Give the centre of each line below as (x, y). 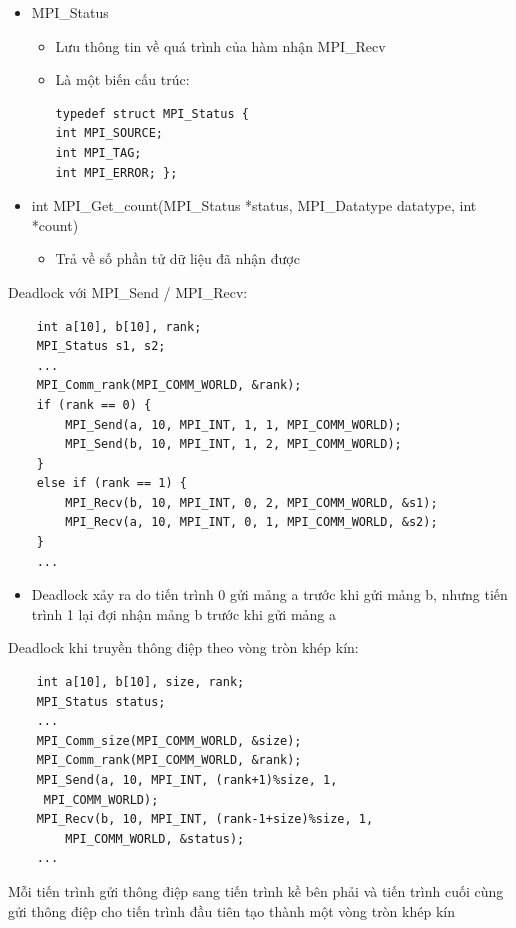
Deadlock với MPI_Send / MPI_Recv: (128, 291)
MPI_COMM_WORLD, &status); (155, 838)
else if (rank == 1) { (111, 483)
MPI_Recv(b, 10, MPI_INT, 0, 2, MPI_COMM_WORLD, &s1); (251, 502)
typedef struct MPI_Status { (152, 113)
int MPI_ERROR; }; (116, 172)
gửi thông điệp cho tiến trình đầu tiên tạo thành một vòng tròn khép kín (231, 910)
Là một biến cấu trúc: (122, 79)
